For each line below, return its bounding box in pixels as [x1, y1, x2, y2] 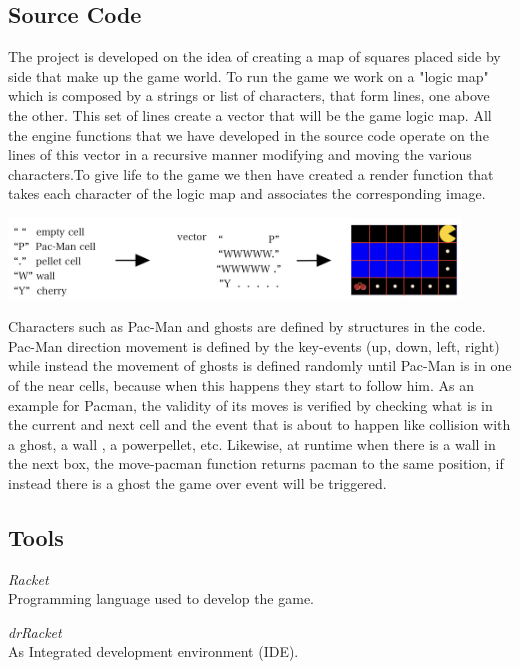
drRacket [8, 621, 62, 642]
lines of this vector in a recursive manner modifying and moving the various [8, 144, 472, 165]
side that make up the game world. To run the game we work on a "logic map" [8, 65, 489, 86]
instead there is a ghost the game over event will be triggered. [8, 472, 387, 493]
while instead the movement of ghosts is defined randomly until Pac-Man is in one [8, 355, 512, 376]
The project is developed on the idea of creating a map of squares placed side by [8, 46, 501, 67]
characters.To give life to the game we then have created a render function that [8, 163, 494, 184]
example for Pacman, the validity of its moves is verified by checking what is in [8, 394, 493, 415]
